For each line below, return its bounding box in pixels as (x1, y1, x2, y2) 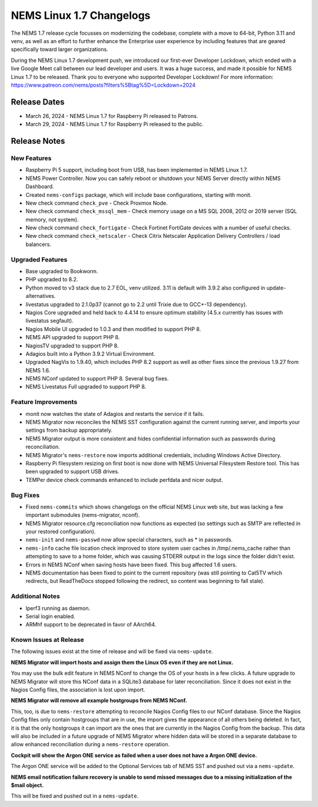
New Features (11, 154, 52, 162)
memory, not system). (25, 216, 79, 223)
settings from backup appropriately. (25, 427, 113, 434)
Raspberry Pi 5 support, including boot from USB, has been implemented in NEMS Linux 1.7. (25, 166, 248, 173)
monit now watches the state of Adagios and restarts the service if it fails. (25, 410, 204, 417)
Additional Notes (11, 592, 60, 601)
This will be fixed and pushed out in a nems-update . (11, 792, 139, 799)
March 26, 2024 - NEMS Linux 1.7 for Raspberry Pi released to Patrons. (25, 112, 198, 119)
